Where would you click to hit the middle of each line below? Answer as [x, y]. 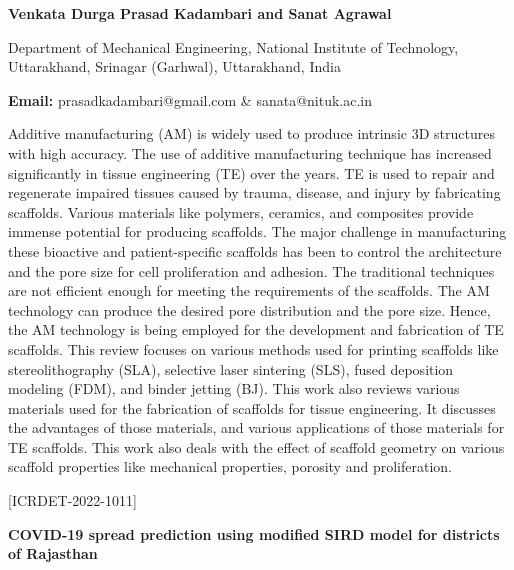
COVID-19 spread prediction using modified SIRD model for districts [254, 533]
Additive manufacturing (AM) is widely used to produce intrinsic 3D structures [251, 133]
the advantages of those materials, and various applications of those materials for [256, 427]
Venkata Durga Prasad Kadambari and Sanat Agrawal [200, 13]
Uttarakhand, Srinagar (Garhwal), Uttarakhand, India [174, 66]
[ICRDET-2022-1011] [72, 500]
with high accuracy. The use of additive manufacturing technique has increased [250, 152]
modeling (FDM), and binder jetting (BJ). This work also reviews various [234, 388]
